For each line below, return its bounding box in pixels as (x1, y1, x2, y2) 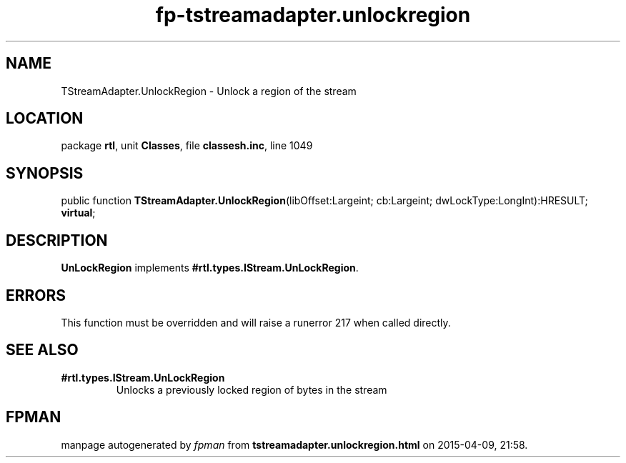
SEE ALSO (6, 341, 79, 359)
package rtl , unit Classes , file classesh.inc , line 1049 (61, 139, 313, 152)
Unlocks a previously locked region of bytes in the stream (116, 383, 387, 396)
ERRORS (6, 286, 66, 304)
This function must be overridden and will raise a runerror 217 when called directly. (61, 316, 451, 329)
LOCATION (6, 109, 84, 128)
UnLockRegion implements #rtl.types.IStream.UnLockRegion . (61, 262, 359, 274)
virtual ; (61, 206, 96, 219)
